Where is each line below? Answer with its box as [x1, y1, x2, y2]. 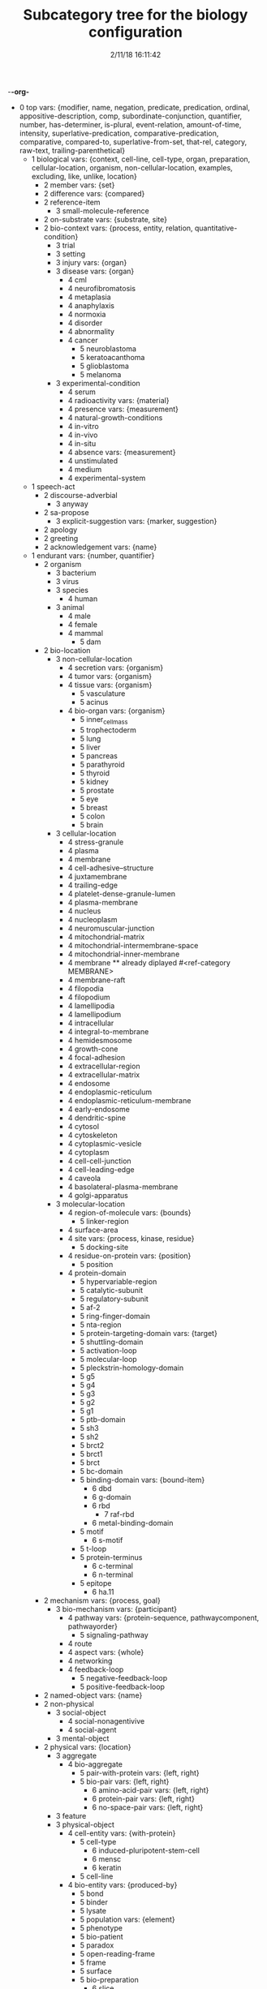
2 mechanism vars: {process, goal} [43, 1596, 161, 1605]
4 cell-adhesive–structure [67, 862, 154, 873]
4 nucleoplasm [67, 914, 118, 924]
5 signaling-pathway [80, 1630, 149, 1639]
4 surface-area [67, 1225, 118, 1235]
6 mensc [92, 1854, 122, 1863]
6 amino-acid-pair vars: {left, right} [92, 1785, 209, 1794]
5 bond [80, 1888, 104, 1898]
